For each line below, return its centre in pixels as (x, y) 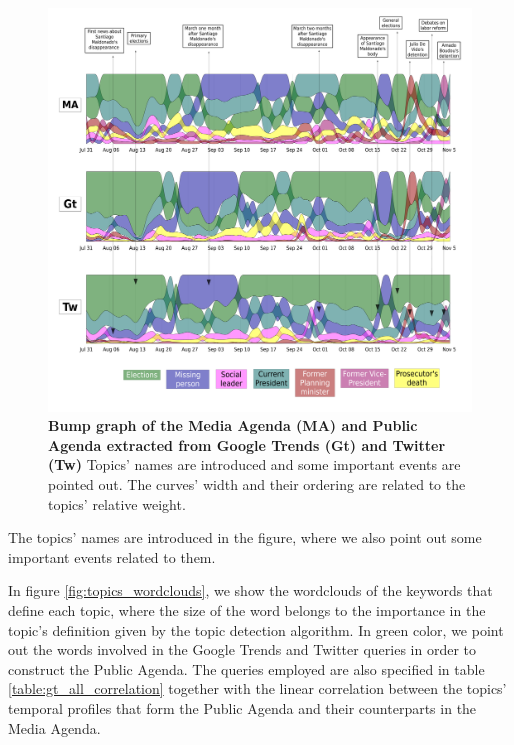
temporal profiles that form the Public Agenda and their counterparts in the (242, 708)
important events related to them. (112, 556)
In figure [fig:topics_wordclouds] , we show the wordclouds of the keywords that (250, 590)
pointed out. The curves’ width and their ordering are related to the (257, 484)
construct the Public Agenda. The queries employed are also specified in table (246, 668)
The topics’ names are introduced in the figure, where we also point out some (245, 537)
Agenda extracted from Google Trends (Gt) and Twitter (247, 444)
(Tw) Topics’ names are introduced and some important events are (254, 464)
